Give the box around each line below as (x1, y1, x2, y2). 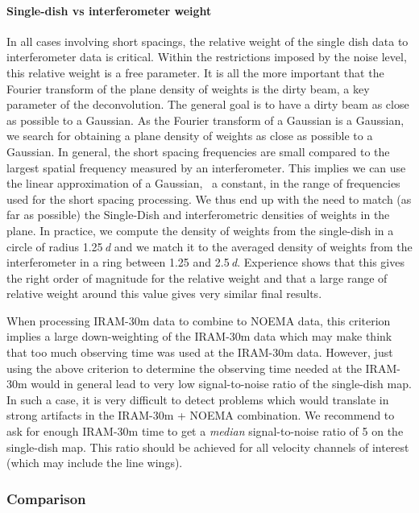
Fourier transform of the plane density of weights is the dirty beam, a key (6, 80, 370, 97)
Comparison (6, 488, 86, 508)
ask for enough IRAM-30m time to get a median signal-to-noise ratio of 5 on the (6, 423, 404, 440)
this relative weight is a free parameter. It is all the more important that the (6, 64, 384, 81)
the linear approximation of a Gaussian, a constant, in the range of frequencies (6, 175, 400, 192)
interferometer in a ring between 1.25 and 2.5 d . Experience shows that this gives (6, 254, 404, 271)
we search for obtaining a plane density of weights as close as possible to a (6, 127, 373, 144)
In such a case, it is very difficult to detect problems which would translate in (6, 391, 389, 408)
